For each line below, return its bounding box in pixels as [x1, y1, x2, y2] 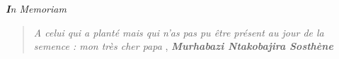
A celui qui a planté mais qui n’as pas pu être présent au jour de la [33, 25, 324, 39]
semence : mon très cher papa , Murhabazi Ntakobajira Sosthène [33, 39, 333, 53]
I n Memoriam [6, 1, 67, 15]
